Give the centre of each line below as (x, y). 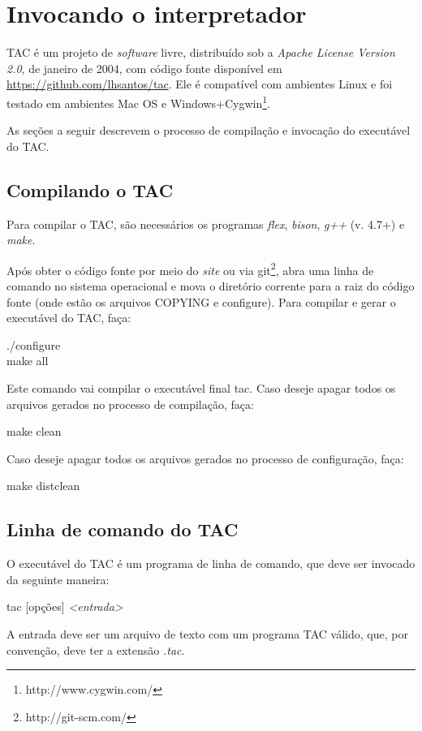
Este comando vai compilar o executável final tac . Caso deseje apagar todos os (201, 387)
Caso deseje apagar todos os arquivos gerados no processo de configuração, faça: (205, 458)
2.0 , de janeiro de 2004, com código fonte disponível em (144, 68)
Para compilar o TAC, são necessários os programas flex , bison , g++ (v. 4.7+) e (206, 224)
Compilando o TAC (90, 189)
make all (28, 361)
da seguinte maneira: (58, 579)
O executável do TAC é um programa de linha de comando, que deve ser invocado (211, 563)
